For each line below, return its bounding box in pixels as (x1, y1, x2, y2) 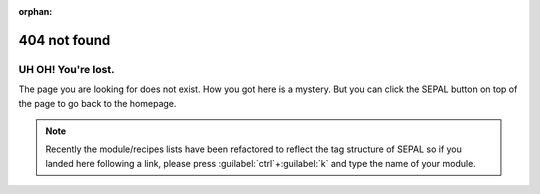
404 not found (18, 31, 111, 49)
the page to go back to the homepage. (18, 97, 177, 109)
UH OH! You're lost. (18, 62, 115, 76)
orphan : (18, 6, 53, 17)
